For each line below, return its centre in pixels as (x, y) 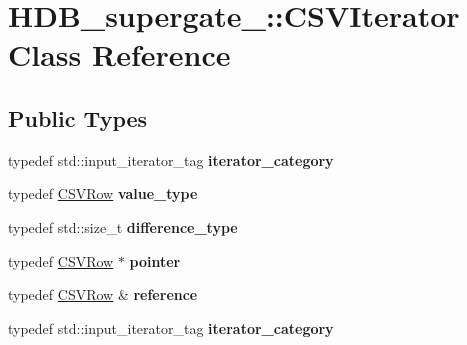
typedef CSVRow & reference (103, 294)
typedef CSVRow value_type (103, 193)
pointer (155, 260)
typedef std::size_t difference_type (123, 226)
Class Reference (119, 54)
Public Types (78, 117)
